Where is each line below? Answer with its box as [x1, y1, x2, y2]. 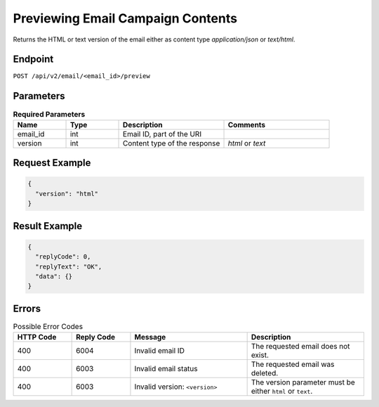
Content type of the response [123, 138, 220, 148]
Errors [13, 302, 41, 314]
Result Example [13, 220, 83, 232]
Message [134, 332, 166, 342]
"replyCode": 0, [35, 253, 91, 261]
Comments [227, 119, 266, 129]
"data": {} [35, 272, 73, 280]
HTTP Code [17, 332, 57, 342]
